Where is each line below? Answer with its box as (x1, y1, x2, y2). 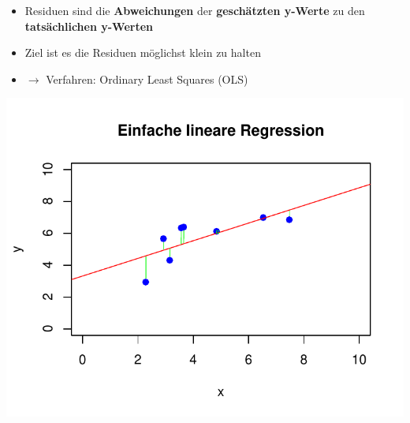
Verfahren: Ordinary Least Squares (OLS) (46, 70, 248, 87)
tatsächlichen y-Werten (24, 17, 154, 34)
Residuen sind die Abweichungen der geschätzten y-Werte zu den (24, 2, 365, 18)
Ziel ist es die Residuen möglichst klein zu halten (24, 44, 261, 61)
